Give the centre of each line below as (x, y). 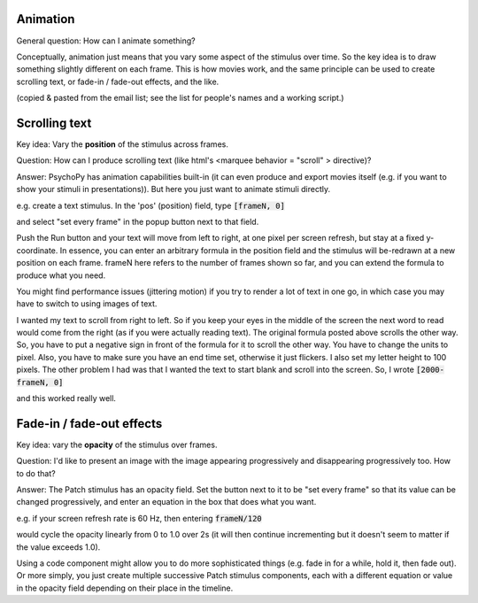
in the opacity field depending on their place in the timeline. (125, 588)
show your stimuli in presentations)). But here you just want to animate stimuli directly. (173, 189)
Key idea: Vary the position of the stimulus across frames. (123, 144)
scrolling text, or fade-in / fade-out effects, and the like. (118, 81)
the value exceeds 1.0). (58, 547)
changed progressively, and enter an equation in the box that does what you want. (166, 502)
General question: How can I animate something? (106, 41)
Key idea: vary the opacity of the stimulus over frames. (117, 445)
